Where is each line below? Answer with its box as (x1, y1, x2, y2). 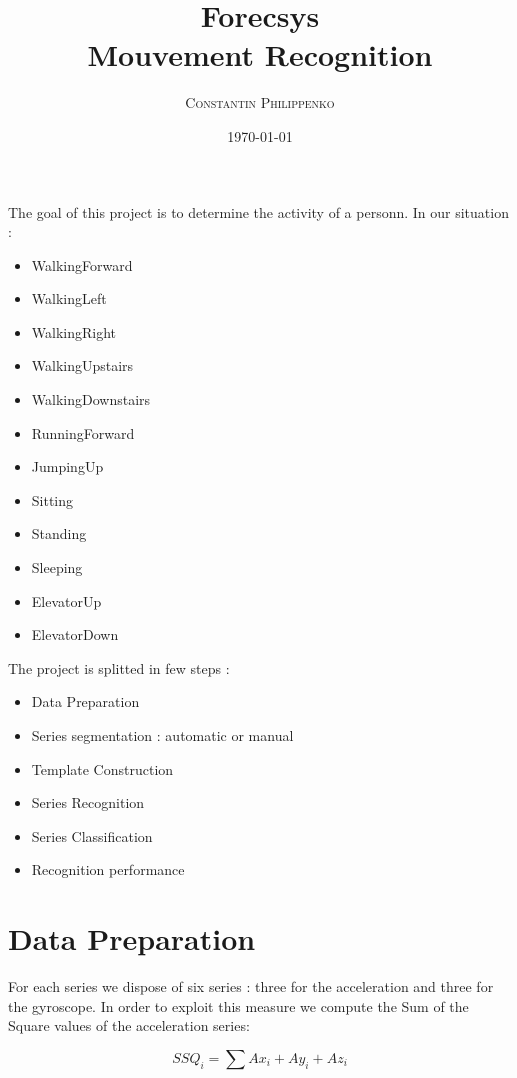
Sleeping (31, 557, 83, 578)
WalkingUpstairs (31, 355, 134, 376)
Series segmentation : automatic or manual (31, 725, 294, 745)
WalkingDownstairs (31, 389, 151, 410)
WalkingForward (31, 254, 133, 275)
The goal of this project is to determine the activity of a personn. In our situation (8, 201, 509, 222)
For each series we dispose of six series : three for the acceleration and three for (8, 976, 494, 997)
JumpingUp (31, 456, 104, 477)
